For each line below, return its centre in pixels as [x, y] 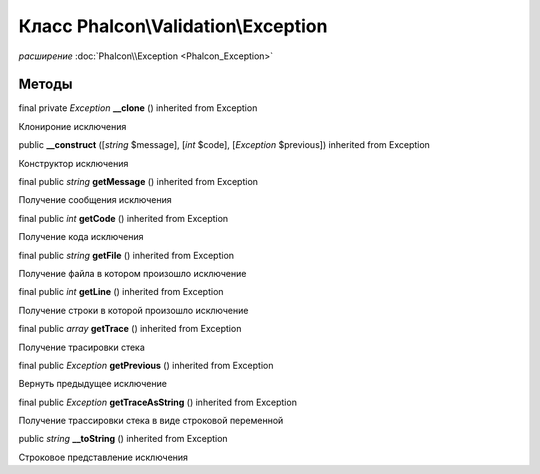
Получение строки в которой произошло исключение [133, 310]
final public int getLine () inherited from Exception [121, 292]
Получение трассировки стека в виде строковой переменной [151, 421]
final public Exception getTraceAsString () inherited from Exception [157, 402]
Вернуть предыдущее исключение [92, 384]
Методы [45, 84]
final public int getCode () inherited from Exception [123, 218]
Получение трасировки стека [81, 347]
